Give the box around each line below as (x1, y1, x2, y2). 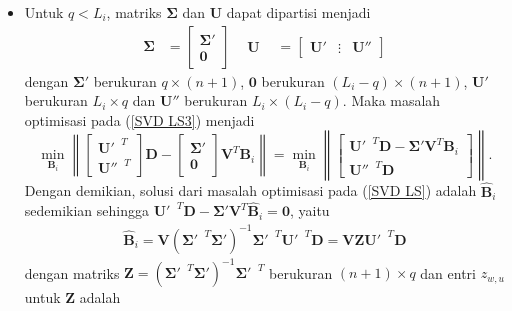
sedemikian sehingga (24, 200, 150, 221)
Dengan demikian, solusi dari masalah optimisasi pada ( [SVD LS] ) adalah (24, 180, 477, 201)
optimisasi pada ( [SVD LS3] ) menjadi (24, 109, 255, 130)
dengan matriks (24, 262, 120, 283)
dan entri (420, 262, 476, 283)
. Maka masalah (342, 90, 441, 111)
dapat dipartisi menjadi (226, 2, 371, 22)
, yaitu (289, 200, 330, 221)
